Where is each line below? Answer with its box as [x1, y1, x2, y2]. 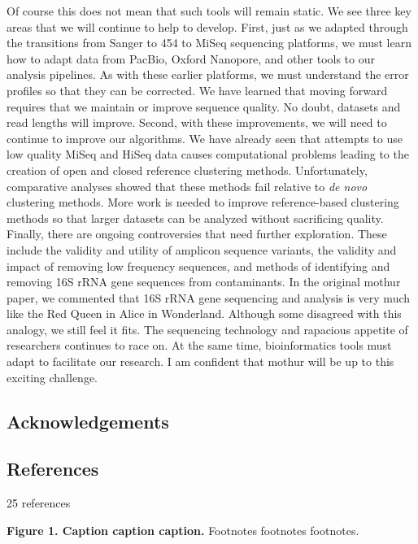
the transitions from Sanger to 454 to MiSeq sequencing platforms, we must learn [7, 34, 411, 51]
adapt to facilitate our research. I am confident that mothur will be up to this [7, 353, 394, 370]
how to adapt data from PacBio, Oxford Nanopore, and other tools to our [7, 50, 375, 67]
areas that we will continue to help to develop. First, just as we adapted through [7, 18, 408, 35]
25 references [7, 494, 71, 511]
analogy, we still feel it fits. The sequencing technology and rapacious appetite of [7, 320, 408, 337]
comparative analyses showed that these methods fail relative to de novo [7, 177, 368, 194]
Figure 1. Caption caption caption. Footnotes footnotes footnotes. [7, 521, 359, 538]
